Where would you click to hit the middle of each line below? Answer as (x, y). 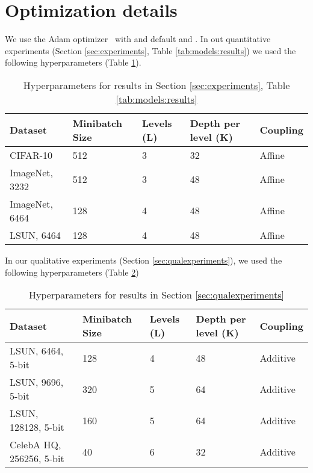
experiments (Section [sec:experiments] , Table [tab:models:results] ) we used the (150, 50)
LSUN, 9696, (37, 382)
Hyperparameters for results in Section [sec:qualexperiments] (156, 295)
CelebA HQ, (36, 445)
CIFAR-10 (31, 155)
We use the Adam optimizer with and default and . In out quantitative (138, 39)
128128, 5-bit (37, 427)
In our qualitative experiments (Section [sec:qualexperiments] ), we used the (144, 260)
